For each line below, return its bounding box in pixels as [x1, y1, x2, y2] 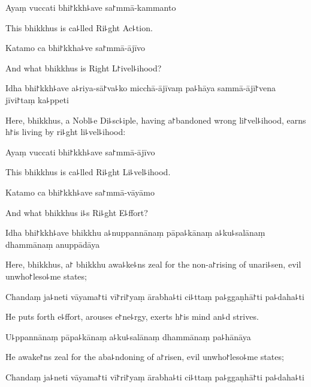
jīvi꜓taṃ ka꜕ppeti [5, 93, 69, 106]
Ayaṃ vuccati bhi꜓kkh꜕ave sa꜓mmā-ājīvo [5, 145, 155, 158]
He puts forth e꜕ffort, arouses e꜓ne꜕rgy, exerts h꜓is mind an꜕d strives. [5, 310, 259, 323]
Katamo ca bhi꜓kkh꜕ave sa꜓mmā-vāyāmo [5, 185, 155, 198]
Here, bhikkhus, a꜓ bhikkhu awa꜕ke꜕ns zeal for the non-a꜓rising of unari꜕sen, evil [5, 258, 301, 271]
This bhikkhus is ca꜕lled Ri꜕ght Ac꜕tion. [5, 21, 153, 34]
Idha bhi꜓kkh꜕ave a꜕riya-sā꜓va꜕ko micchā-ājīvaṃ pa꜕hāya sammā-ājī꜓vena [5, 82, 276, 94]
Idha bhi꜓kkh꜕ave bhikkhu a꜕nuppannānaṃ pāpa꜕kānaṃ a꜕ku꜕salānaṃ [5, 226, 265, 239]
